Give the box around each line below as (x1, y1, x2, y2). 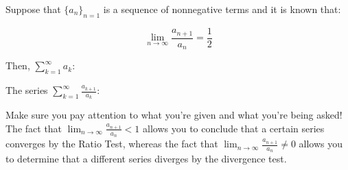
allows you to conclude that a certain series (143, 121, 325, 135)
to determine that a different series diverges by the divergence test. (5, 151, 287, 166)
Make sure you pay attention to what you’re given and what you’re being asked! (5, 108, 343, 122)
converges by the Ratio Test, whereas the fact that (5, 136, 218, 151)
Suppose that (5, 2, 61, 16)
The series (5, 83, 48, 97)
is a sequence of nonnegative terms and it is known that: (103, 2, 341, 16)
